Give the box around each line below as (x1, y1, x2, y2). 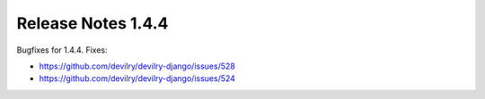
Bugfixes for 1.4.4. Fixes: (16, 45, 108, 55)
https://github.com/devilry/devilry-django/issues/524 (39, 73, 235, 84)
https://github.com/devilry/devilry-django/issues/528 (39, 61, 235, 71)
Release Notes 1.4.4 (16, 13, 169, 33)
